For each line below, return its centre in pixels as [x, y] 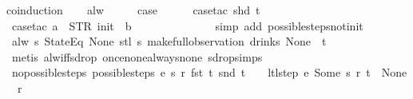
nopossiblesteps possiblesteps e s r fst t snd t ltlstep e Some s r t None [209, 72]
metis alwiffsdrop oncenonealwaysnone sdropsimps [137, 56]
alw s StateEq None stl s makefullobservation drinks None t [169, 41]
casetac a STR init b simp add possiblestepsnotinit [187, 25]
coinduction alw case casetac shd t [133, 10]
